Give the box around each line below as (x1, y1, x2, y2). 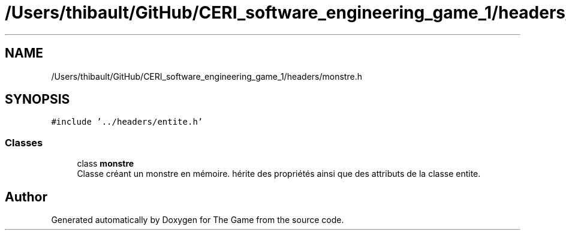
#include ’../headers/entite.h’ (51, 117, 203, 127)
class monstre (77, 158, 134, 169)
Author (5, 189, 47, 204)
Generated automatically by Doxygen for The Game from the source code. (51, 215, 344, 225)
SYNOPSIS (5, 92, 70, 107)
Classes (5, 136, 43, 149)
